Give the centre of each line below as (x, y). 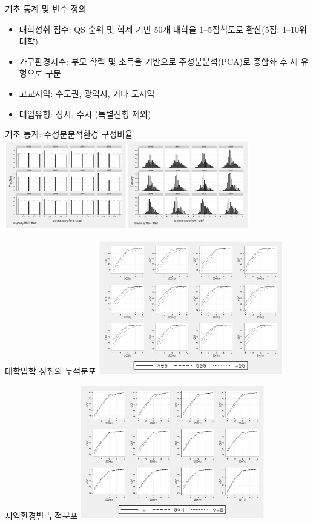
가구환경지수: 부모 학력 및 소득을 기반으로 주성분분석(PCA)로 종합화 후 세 (159, 61)
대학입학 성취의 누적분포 (51, 370)
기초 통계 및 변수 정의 (46, 8)
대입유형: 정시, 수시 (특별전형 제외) (85, 114)
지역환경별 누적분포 (41, 515)
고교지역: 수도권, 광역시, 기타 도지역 (87, 93)
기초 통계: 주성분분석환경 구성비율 (69, 134)
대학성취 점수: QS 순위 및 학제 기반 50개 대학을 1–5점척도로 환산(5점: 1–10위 (163, 29)
